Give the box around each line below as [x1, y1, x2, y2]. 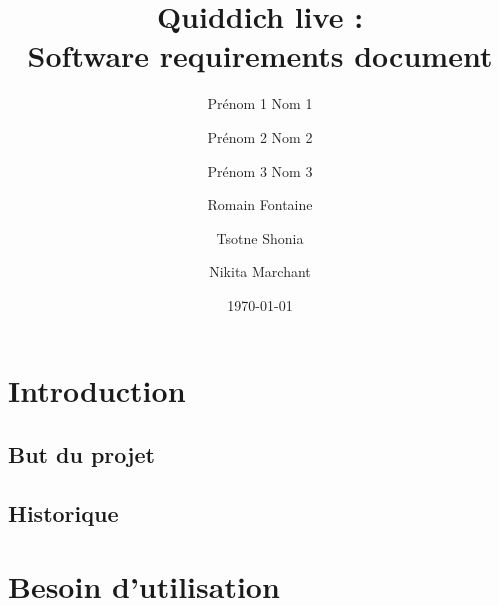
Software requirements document [27, 35, 493, 76]
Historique [8, 497, 119, 528]
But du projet [8, 439, 155, 470]
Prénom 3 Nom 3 [207, 160, 313, 181]
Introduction [8, 370, 186, 411]
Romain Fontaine [207, 194, 313, 215]
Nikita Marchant [209, 261, 311, 282]
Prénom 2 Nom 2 [207, 126, 313, 147]
